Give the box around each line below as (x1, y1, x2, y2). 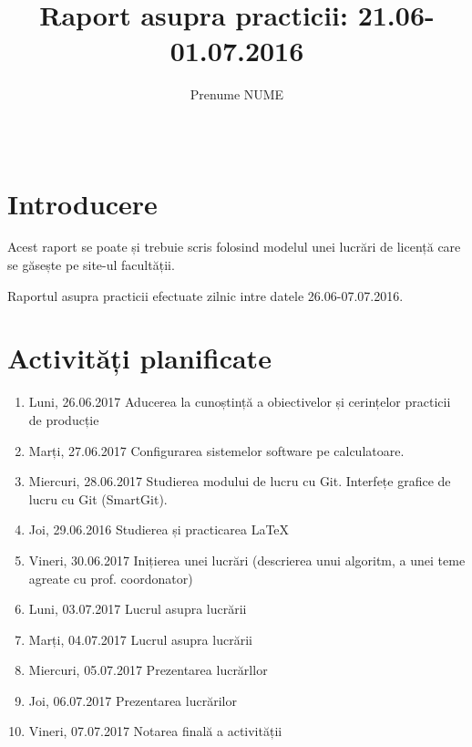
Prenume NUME (190, 85, 284, 104)
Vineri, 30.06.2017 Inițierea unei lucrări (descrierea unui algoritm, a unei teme (28, 550, 466, 569)
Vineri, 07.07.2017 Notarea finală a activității (28, 721, 282, 741)
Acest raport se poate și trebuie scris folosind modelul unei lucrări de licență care (7, 237, 461, 256)
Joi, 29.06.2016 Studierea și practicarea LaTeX (28, 520, 290, 539)
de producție (28, 410, 99, 429)
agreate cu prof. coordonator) (28, 568, 193, 587)
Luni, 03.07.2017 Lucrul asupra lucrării (28, 599, 247, 618)
